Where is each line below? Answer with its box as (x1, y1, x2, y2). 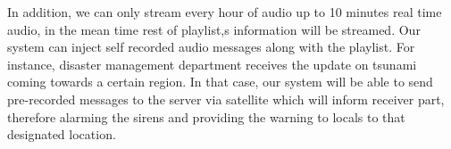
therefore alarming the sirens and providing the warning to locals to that (7, 107, 405, 126)
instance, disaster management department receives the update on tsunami (7, 54, 417, 73)
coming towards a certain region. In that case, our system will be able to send (7, 72, 433, 91)
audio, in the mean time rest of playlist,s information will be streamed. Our (7, 20, 421, 38)
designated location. (7, 125, 116, 144)
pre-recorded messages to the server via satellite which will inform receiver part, (7, 89, 445, 108)
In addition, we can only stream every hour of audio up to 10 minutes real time (7, 3, 442, 21)
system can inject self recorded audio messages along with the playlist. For (7, 37, 415, 56)
